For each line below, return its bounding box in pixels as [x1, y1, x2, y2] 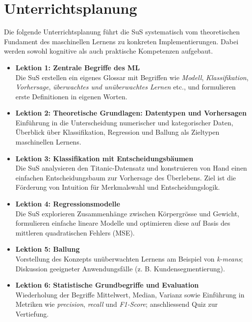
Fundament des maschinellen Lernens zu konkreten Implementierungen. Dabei [4, 36, 239, 46]
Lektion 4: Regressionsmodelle [15, 199, 120, 209]
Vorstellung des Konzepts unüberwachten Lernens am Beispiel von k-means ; [15, 254, 243, 263]
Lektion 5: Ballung [15, 244, 80, 254]
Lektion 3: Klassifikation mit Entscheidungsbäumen [15, 153, 194, 163]
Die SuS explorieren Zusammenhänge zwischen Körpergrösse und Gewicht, [15, 208, 239, 218]
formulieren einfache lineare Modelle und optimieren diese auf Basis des [15, 218, 230, 228]
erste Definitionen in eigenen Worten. [15, 91, 127, 101]
